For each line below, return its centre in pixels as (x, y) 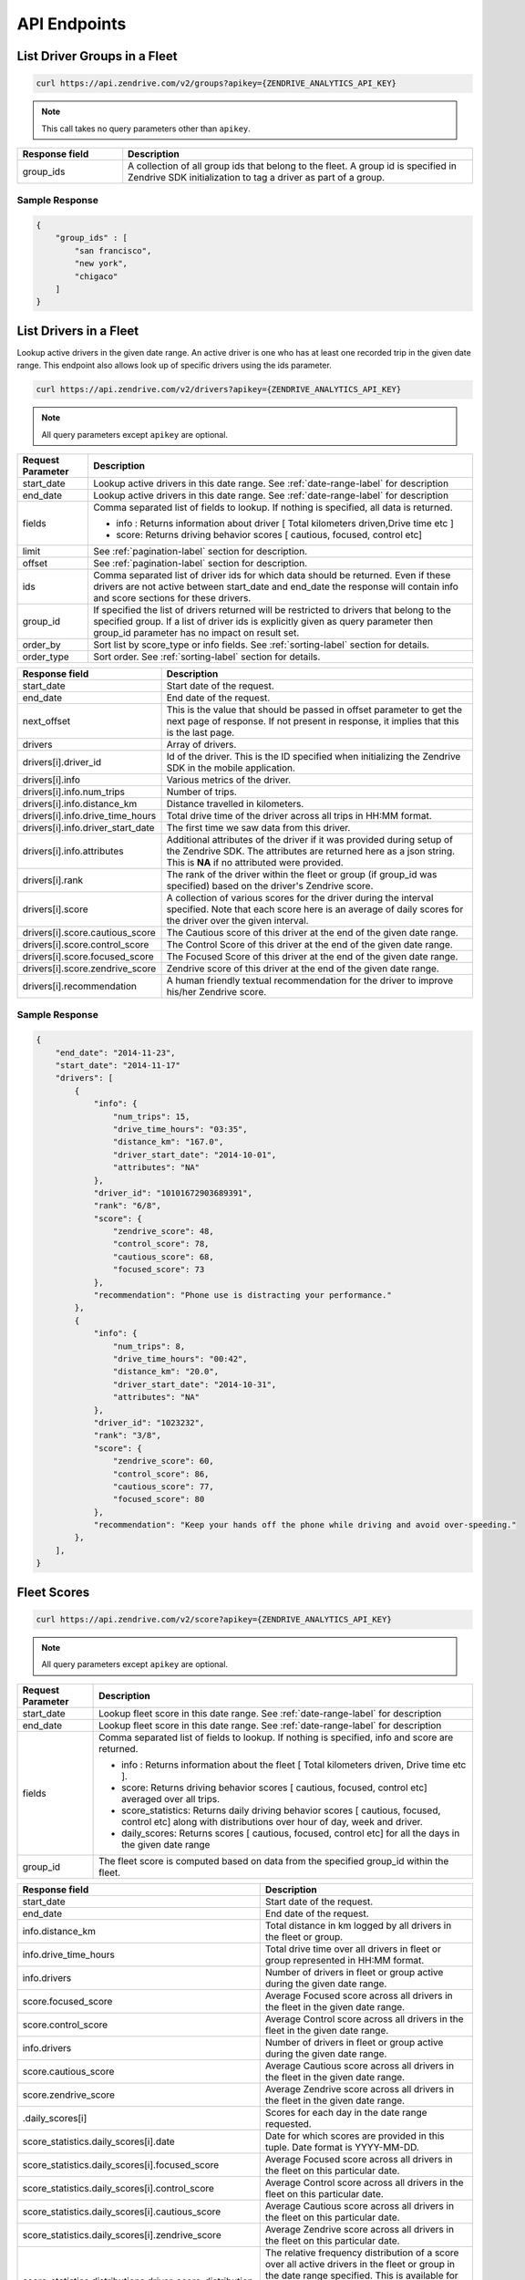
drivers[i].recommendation (79, 987)
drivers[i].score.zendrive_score (89, 969)
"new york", (101, 264)
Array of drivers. (201, 745)
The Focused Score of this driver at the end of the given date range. (312, 957)
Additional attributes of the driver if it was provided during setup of (309, 840)
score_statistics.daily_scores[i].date (98, 2141)
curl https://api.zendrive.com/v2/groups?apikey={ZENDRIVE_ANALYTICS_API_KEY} (216, 83)
